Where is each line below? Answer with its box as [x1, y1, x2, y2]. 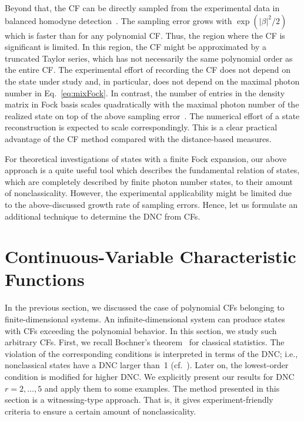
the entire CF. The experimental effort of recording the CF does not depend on [5, 63, 290, 76]
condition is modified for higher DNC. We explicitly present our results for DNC [5, 370, 295, 382]
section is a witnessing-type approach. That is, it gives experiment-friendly [5, 393, 273, 406]
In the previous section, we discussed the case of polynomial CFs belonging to [5, 301, 285, 314]
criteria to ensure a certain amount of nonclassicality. [5, 405, 196, 417]
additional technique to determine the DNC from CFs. [5, 210, 201, 222]
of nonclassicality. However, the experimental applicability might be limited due [5, 187, 292, 199]
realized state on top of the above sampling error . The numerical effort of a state [5, 109, 300, 122]
